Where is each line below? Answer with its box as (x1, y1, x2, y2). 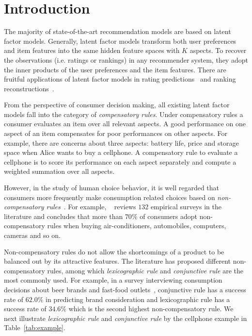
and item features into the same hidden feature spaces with (4, 45, 180, 55)
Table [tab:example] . (4, 322, 65, 333)
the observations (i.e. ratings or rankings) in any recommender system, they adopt (4, 54, 248, 65)
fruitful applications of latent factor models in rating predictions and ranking (4, 74, 236, 84)
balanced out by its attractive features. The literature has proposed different (4, 256, 231, 266)
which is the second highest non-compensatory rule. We (68, 303, 234, 314)
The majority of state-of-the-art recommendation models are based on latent (4, 26, 231, 36)
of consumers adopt (140, 211, 198, 221)
